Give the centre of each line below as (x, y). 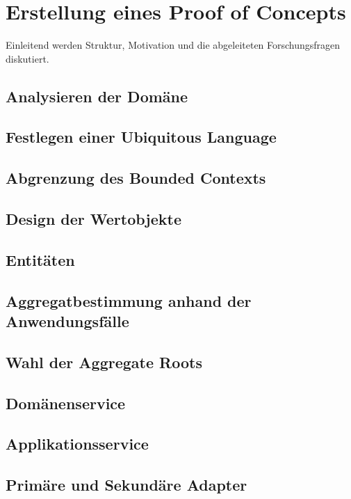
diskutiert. (27, 58)
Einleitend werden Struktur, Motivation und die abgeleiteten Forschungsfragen (173, 45)
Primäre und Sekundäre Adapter (126, 485)
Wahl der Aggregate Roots (104, 362)
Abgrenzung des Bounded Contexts (136, 178)
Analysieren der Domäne (97, 96)
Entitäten (40, 259)
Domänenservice (66, 403)
